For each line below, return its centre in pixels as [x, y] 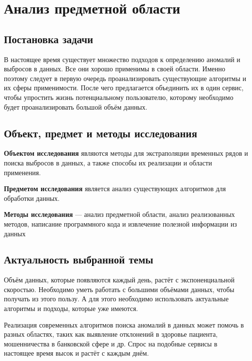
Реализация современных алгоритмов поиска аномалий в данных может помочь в [124, 324]
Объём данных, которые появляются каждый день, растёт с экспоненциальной [119, 280]
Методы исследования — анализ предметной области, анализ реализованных [119, 214]
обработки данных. [32, 198]
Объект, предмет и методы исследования [101, 133]
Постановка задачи [49, 39]
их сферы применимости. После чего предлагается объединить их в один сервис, [124, 88]
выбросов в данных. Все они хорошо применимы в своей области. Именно [115, 69]
